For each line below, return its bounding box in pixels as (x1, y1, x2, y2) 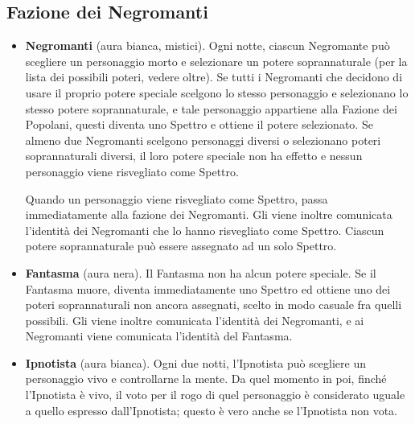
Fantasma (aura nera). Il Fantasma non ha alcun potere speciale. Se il (25, 264, 376, 281)
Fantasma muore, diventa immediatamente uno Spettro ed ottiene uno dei (25, 280, 391, 297)
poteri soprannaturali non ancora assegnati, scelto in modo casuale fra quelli (25, 296, 402, 313)
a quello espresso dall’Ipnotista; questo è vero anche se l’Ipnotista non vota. (25, 401, 398, 418)
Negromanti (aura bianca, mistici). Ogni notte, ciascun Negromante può (25, 37, 390, 54)
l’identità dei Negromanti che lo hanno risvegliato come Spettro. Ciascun (25, 221, 384, 238)
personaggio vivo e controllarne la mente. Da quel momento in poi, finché (25, 370, 387, 387)
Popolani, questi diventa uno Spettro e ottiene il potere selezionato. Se (25, 116, 373, 133)
